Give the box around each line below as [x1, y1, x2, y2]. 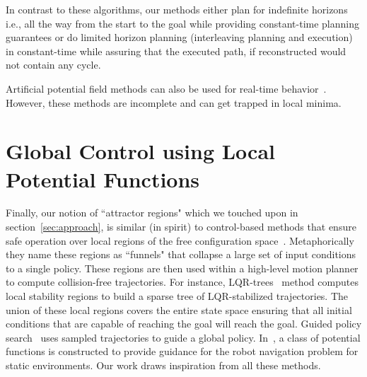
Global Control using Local [6, 137, 275, 166]
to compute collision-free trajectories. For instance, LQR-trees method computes [6, 274, 359, 289]
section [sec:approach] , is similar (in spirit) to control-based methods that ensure [6, 219, 356, 234]
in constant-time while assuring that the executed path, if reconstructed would [6, 43, 346, 58]
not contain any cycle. [6, 57, 101, 72]
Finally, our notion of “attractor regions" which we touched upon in [6, 205, 298, 220]
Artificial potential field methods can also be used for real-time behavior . [6, 81, 327, 95]
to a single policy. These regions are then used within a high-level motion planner [6, 260, 359, 275]
